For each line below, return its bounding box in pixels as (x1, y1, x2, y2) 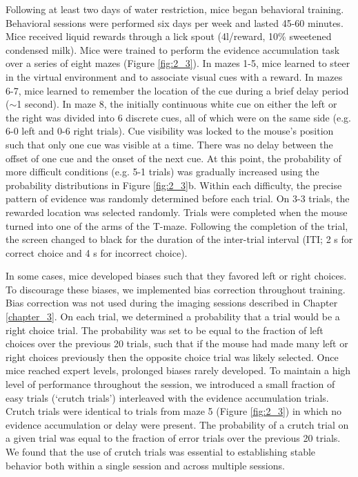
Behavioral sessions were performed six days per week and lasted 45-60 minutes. (6, 15, 344, 30)
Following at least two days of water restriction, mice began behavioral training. (6, 2, 344, 16)
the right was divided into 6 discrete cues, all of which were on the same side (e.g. (6, 110, 351, 124)
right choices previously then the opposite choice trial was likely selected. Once (6, 349, 339, 364)
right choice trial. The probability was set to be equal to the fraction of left (6, 322, 324, 337)
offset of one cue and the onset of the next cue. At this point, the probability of (6, 150, 341, 165)
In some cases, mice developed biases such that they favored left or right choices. (6, 269, 347, 283)
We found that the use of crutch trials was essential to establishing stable (6, 445, 316, 458)
